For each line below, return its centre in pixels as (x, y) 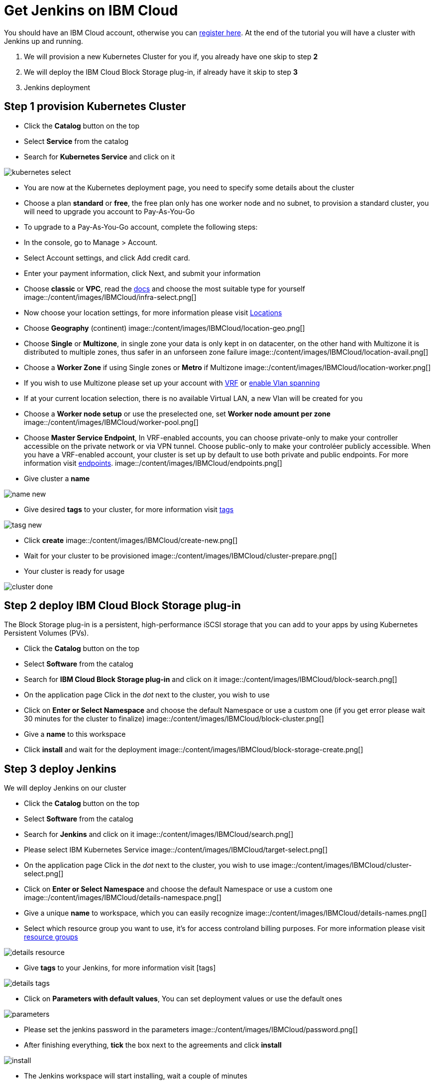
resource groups (51, 937)
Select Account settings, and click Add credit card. (107, 258)
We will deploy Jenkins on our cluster (65, 788)
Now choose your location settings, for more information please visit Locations (153, 312)
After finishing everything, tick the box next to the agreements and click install (153, 1045)
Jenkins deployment (57, 87)
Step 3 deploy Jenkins (60, 769)
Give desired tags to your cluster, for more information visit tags (129, 509)
